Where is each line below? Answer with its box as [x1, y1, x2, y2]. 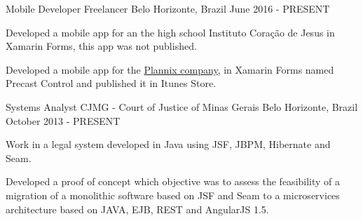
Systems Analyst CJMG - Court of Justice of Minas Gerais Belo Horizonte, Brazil [6, 99, 358, 114]
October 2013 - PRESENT [6, 113, 121, 128]
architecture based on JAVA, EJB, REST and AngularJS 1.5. [6, 201, 269, 216]
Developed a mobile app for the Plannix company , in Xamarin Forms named [6, 62, 334, 76]
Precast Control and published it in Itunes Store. [6, 76, 217, 91]
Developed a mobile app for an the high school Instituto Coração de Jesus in [6, 25, 335, 39]
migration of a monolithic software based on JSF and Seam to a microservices [6, 187, 340, 202]
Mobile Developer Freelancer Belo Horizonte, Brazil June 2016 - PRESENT [6, 1, 330, 15]
